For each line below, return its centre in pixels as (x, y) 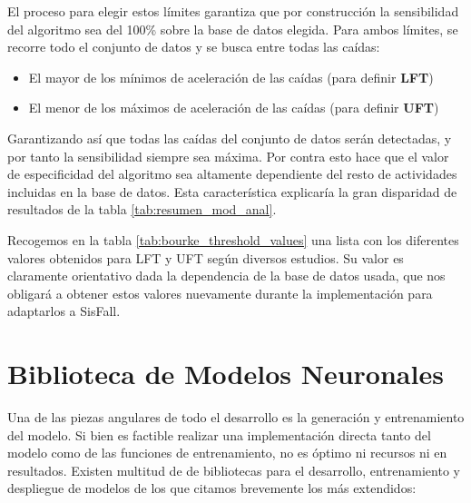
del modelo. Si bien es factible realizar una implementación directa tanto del (219, 434)
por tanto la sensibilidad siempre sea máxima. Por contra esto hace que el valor (228, 156)
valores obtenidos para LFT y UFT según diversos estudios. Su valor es (206, 257)
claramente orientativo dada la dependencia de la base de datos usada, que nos (226, 276)
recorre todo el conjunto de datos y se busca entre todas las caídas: (194, 47)
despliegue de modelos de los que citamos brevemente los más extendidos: (212, 488)
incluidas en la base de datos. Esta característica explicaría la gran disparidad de (232, 191)
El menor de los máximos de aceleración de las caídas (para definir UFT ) (234, 108)
